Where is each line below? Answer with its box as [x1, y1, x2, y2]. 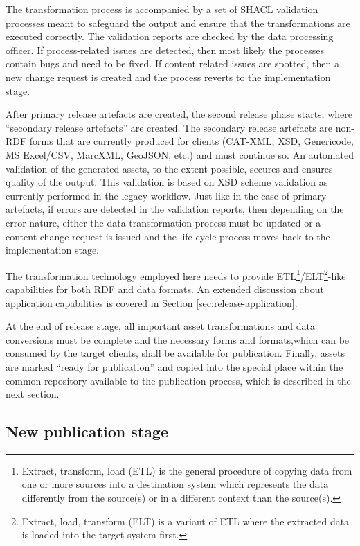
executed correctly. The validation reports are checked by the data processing [6, 29, 334, 44]
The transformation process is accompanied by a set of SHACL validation [6, 2, 318, 16]
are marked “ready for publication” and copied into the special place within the [6, 359, 343, 373]
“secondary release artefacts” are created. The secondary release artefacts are [6, 120, 333, 134]
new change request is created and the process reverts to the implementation [6, 69, 331, 84]
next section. [6, 387, 60, 401]
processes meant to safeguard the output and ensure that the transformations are [6, 15, 350, 30]
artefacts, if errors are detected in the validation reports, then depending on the [6, 202, 344, 216]
